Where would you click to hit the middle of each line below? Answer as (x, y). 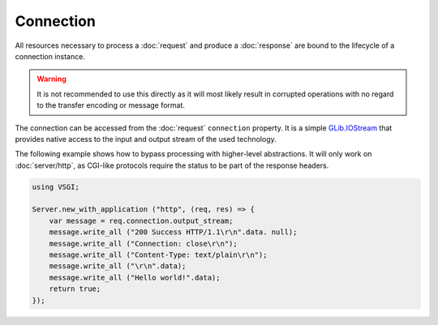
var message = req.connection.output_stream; (141, 220)
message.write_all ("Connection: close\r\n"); (144, 244)
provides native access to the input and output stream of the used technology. (146, 139)
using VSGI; (56, 187)
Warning (52, 79)
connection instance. (50, 56)
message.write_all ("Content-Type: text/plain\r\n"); (158, 255)
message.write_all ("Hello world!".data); (135, 277)
